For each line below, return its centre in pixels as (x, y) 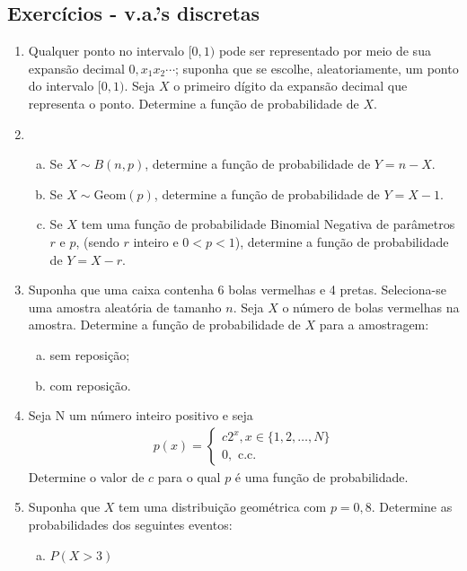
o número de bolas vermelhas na (371, 307)
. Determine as (412, 507)
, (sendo (97, 241)
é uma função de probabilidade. (322, 476)
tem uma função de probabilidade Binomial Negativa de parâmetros (268, 224)
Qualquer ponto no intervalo (106, 51)
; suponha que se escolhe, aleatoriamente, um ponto (317, 68)
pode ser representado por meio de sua (325, 51)
